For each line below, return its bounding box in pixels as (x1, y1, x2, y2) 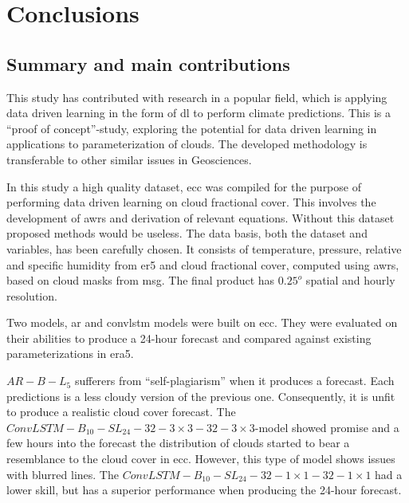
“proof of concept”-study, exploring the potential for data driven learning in (6, 120, 377, 136)
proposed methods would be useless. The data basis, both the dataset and (6, 225, 368, 242)
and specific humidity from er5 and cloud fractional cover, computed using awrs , (6, 256, 399, 273)
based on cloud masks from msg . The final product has (6, 272, 275, 289)
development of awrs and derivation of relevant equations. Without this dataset (6, 209, 395, 226)
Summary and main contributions (6, 51, 290, 76)
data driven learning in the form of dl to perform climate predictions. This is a (6, 104, 391, 121)
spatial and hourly (305, 272, 395, 289)
